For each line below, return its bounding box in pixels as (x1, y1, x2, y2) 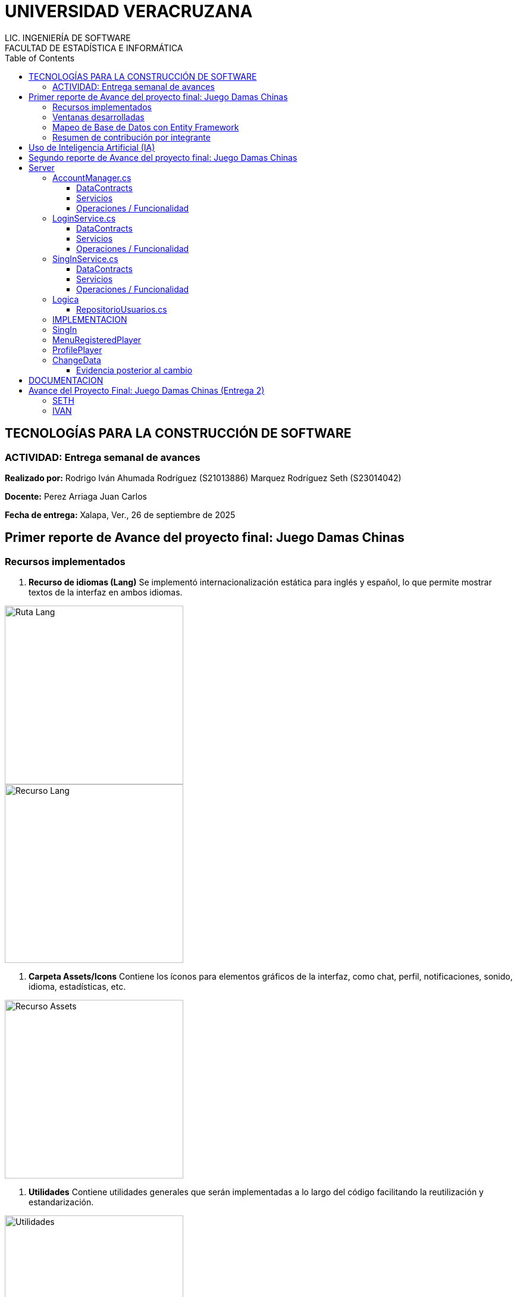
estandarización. (29, 1197, 94, 1208)
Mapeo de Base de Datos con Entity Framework (52, 121, 239, 132)
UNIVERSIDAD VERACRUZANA (5, 1, 253, 21)
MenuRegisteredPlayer (52, 334, 142, 345)
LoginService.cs (52, 213, 116, 223)
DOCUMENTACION (29, 375, 104, 385)
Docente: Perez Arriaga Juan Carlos (5, 491, 147, 501)
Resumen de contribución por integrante (52, 132, 211, 142)
